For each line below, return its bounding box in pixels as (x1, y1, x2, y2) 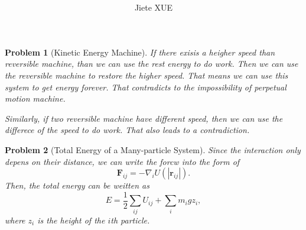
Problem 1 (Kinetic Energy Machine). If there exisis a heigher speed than (5, 46, 275, 58)
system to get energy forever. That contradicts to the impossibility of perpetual (5, 80, 287, 93)
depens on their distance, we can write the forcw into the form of (5, 155, 240, 167)
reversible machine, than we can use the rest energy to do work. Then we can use (5, 57, 298, 70)
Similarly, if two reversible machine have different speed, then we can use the (5, 112, 283, 124)
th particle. (110, 213, 150, 226)
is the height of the (37, 213, 105, 226)
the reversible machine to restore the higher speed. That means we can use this (5, 69, 288, 81)
